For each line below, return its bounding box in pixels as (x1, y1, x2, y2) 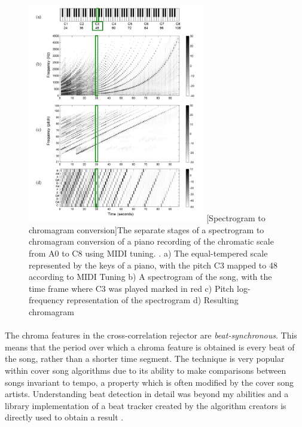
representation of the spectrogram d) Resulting (66, 294, 239, 306)
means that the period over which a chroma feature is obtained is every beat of (5, 340, 295, 353)
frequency (29, 294, 64, 306)
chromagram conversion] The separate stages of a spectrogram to (29, 223, 264, 236)
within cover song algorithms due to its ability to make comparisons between (5, 364, 286, 376)
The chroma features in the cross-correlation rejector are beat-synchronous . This (5, 329, 297, 341)
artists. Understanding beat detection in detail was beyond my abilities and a (5, 388, 289, 400)
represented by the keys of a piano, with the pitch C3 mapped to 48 (29, 258, 277, 271)
